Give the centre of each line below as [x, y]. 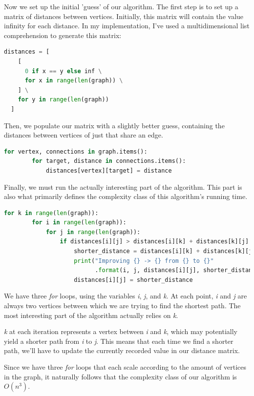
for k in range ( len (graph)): [51, 213]
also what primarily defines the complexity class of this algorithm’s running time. [126, 196]
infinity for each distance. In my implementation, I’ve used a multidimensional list [127, 26]
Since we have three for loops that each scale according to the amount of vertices [125, 367]
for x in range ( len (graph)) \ [74, 81]
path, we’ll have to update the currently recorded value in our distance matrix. [122, 350]
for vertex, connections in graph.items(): [76, 151]
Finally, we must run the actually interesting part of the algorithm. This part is [123, 187]
